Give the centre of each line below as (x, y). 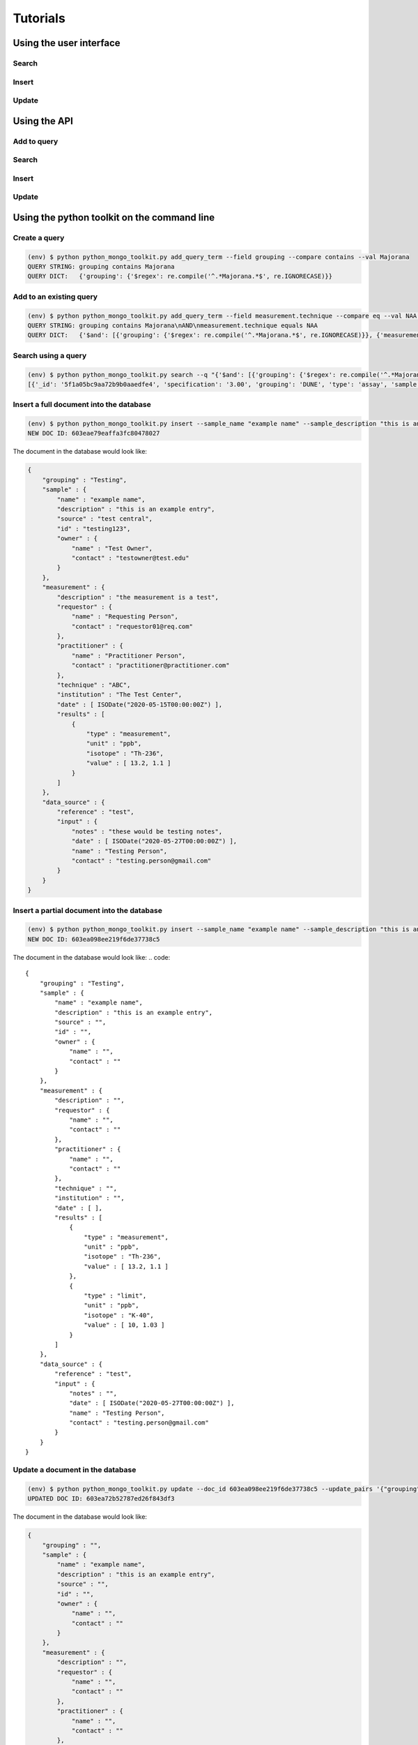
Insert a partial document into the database (88, 910)
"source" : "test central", (105, 519)
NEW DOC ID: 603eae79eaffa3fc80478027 (94, 433)
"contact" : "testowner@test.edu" (130, 558)
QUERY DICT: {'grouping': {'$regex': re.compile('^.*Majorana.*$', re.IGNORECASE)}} (180, 276)
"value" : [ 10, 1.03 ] (124, 1325)
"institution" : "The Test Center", (119, 695)
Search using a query (50, 355)
